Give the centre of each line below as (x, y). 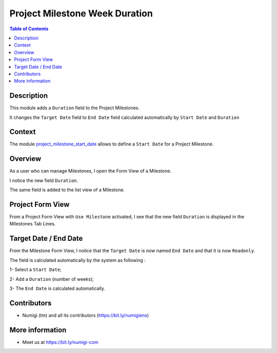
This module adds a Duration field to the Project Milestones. (75, 108)
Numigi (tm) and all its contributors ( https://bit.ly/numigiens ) (86, 315)
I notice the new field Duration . (44, 180)
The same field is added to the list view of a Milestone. (67, 190)
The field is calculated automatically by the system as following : (77, 260)
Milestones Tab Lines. (33, 224)
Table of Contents (29, 29)
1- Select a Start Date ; (35, 269)
